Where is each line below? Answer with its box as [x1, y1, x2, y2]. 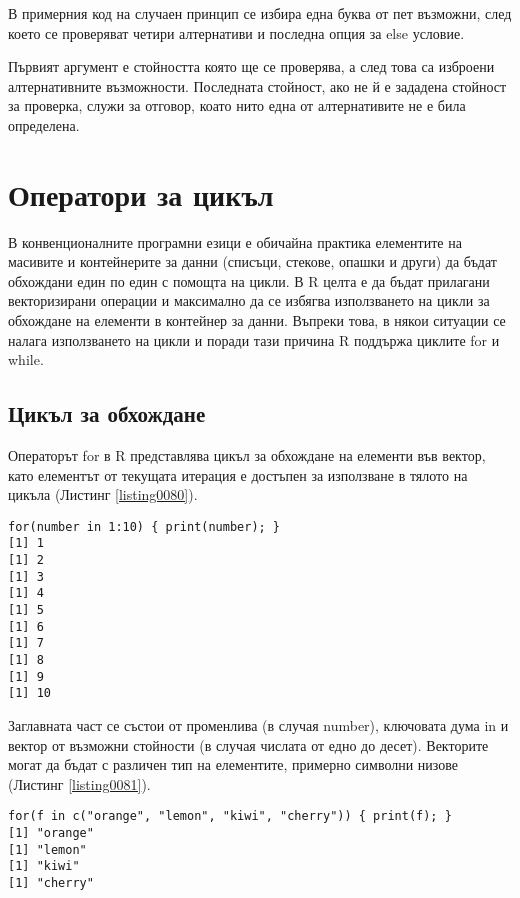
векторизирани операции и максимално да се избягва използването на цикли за [8, 290, 490, 311]
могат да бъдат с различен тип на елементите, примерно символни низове [8, 754, 459, 775]
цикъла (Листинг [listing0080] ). [8, 484, 198, 505]
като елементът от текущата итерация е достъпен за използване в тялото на [8, 464, 468, 485]
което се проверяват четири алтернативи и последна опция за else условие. [8, 22, 465, 43]
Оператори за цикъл [8, 173, 274, 214]
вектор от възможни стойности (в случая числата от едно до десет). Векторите [8, 734, 489, 755]
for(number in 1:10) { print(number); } [8, 519, 281, 534]
